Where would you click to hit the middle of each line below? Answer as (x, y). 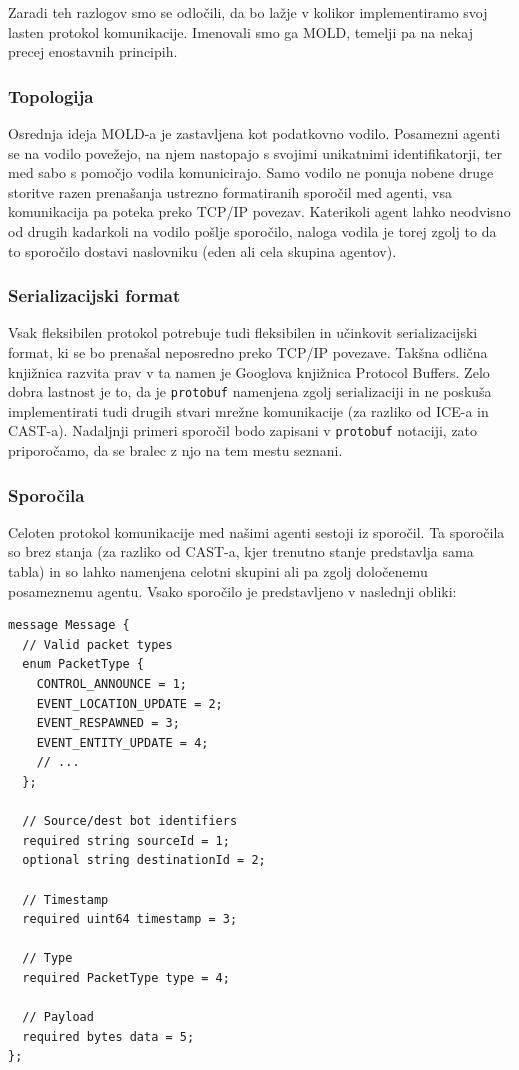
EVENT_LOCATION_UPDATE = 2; (129, 703)
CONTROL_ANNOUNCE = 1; (111, 684)
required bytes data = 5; (108, 1036)
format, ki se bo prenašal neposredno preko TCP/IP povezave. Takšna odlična (248, 351)
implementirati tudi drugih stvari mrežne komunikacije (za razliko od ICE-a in (248, 410)
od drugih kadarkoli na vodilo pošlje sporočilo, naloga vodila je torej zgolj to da (252, 230)
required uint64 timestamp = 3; (130, 919)
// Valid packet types (97, 644)
